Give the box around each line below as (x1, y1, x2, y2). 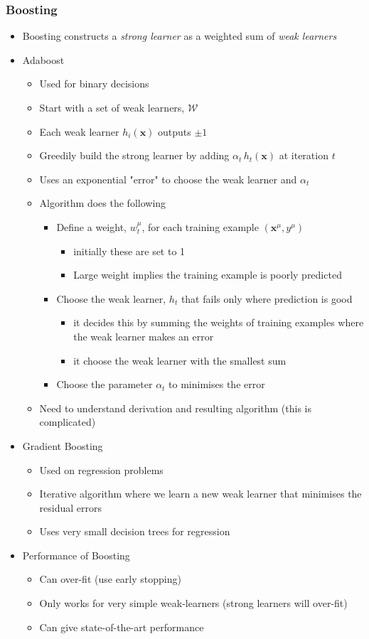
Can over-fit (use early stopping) (39, 571, 181, 586)
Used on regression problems (39, 462, 164, 477)
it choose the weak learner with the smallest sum (73, 353, 287, 367)
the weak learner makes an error (73, 328, 214, 343)
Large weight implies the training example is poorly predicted (73, 267, 342, 282)
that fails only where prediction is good (181, 291, 353, 306)
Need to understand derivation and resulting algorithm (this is (39, 400, 311, 415)
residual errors (39, 500, 102, 515)
